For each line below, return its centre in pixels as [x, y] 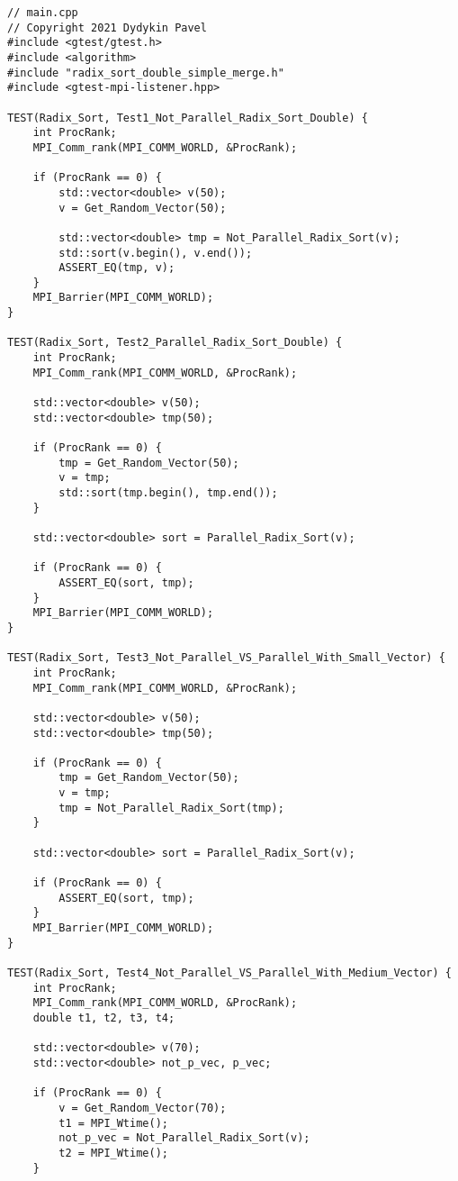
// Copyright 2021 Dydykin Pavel [107, 27]
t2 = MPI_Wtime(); [113, 1153]
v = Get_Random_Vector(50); [143, 208]
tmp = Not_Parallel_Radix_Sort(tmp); [171, 808]
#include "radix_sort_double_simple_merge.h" [146, 73]
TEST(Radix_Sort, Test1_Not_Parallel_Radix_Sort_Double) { [188, 118]
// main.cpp [43, 13]
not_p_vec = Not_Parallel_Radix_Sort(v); [184, 1138]
